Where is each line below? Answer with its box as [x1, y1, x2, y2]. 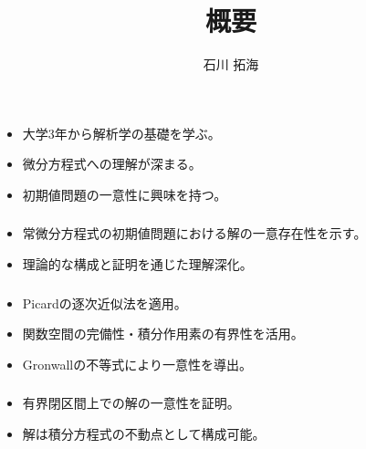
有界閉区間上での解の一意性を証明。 [22, 393, 240, 412]
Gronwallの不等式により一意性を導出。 [22, 354, 252, 373]
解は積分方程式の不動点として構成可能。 [22, 423, 266, 443]
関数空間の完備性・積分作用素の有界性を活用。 [22, 324, 304, 343]
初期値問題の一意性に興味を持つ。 [22, 184, 227, 204]
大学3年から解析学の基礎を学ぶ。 [22, 123, 221, 142]
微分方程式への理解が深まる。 [22, 154, 202, 173]
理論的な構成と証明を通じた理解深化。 [22, 255, 253, 274]
